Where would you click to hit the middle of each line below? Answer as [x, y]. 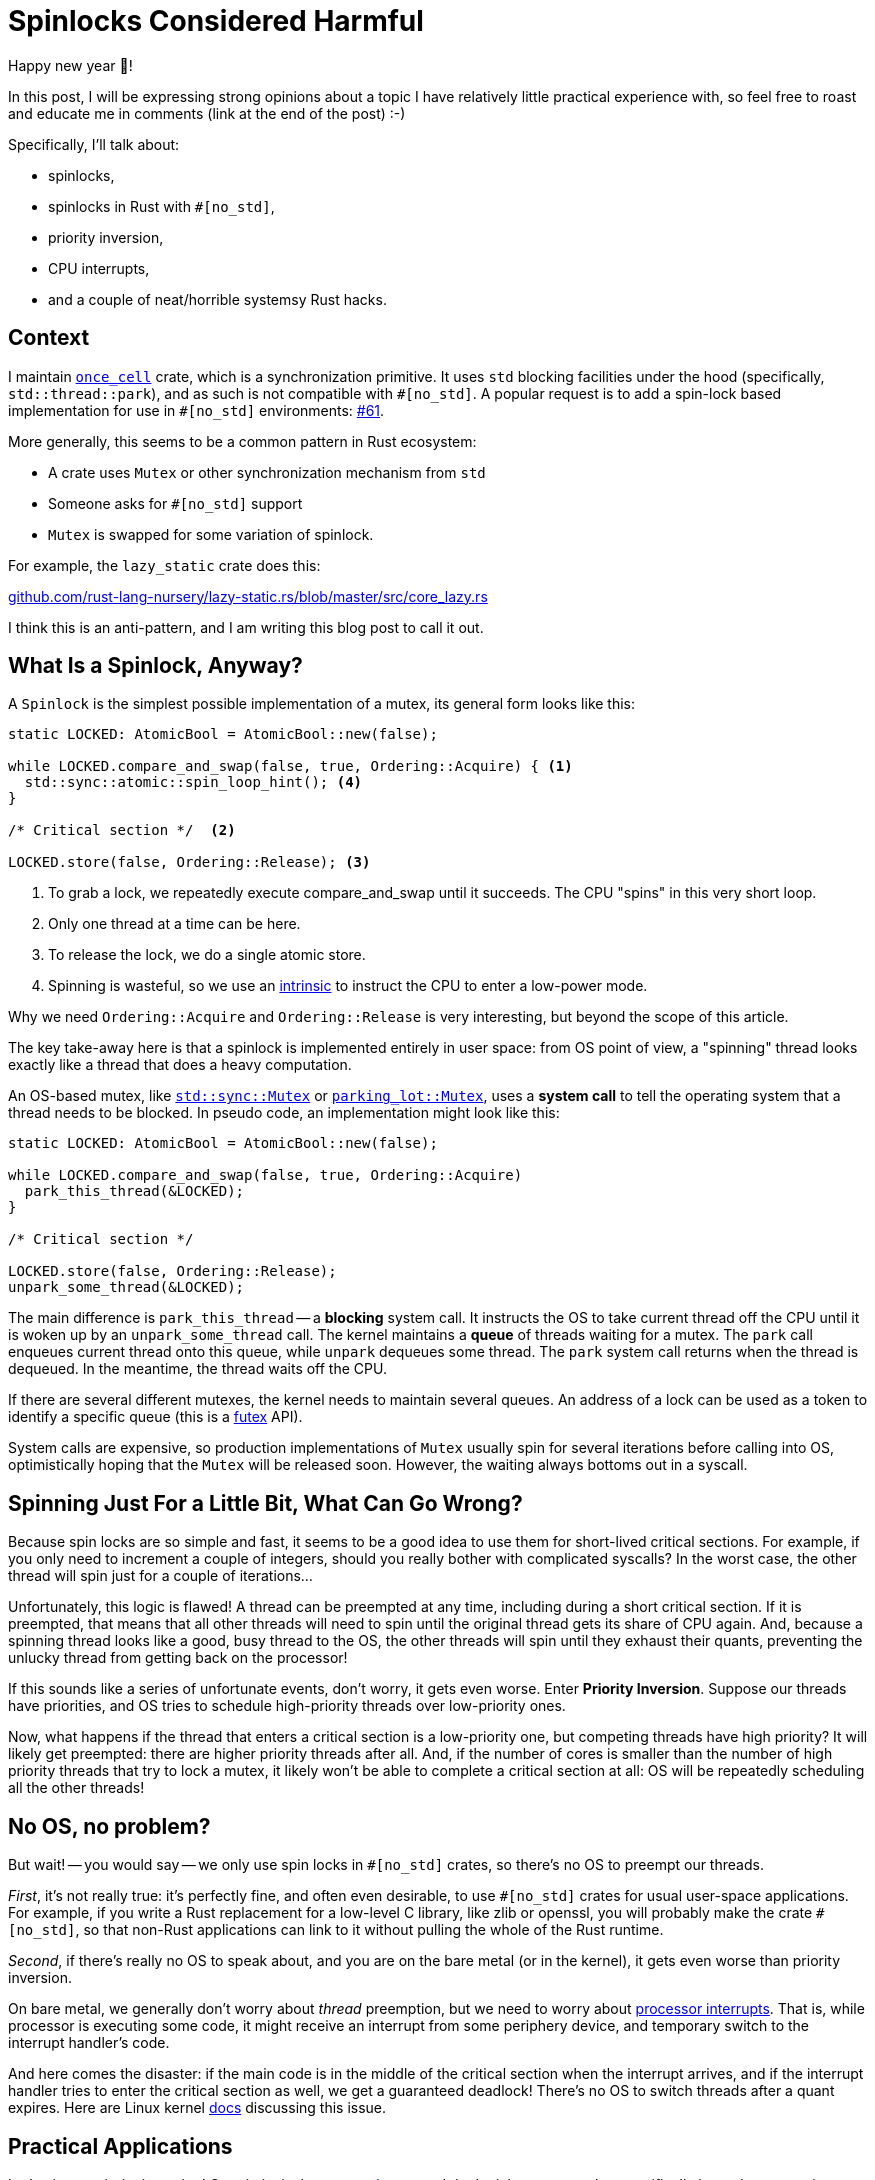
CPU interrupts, [99, 268]
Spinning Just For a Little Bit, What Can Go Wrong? [265, 1503]
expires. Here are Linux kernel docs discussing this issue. [197, 2108]
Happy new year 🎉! [70, 65]
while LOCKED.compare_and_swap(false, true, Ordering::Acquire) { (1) [290, 766]
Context [49, 338]
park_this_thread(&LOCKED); [134, 1191]
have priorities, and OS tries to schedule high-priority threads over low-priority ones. [287, 1706]
